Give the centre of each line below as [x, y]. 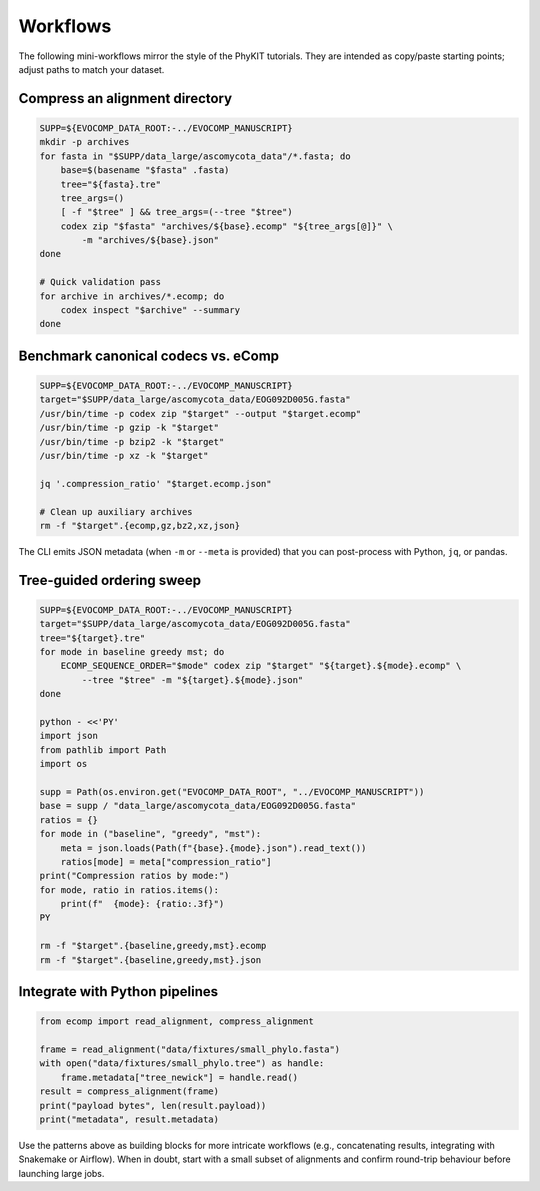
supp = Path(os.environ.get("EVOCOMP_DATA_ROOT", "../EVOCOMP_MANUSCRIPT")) [232, 791]
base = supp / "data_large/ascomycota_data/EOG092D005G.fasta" [198, 806]
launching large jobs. [61, 1173]
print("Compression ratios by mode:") [134, 876]
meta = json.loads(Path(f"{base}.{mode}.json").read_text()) [213, 848]
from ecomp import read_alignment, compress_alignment [176, 1021]
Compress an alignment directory [125, 98]
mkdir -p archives [84, 142]
